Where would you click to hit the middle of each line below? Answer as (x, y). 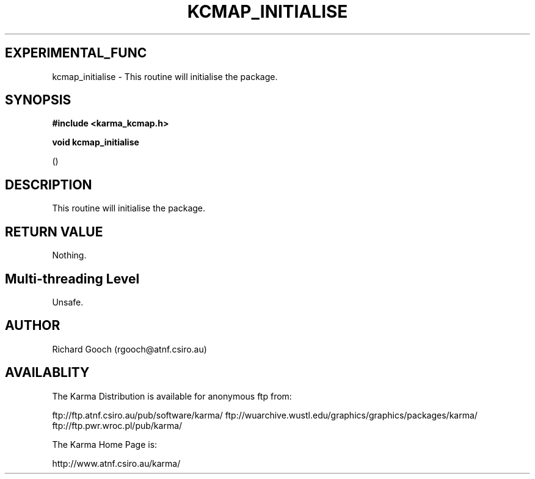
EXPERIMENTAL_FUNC (76, 53)
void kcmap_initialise (96, 142)
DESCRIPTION (49, 185)
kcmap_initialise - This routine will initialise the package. (165, 76)
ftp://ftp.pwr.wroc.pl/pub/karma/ (117, 425)
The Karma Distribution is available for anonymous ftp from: (172, 396)
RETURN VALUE (54, 232)
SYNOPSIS (38, 100)
